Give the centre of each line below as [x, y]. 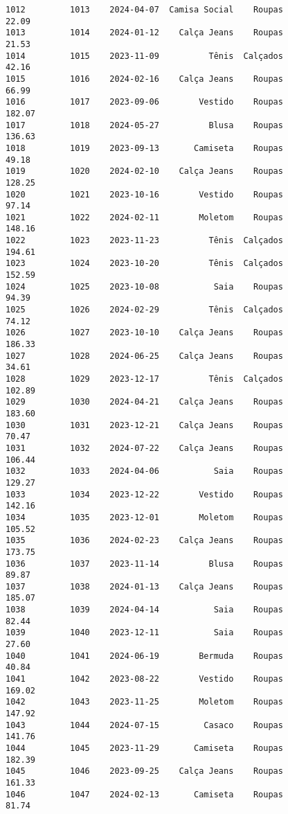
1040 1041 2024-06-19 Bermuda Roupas [144, 656]
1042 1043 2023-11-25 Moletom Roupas [144, 702]
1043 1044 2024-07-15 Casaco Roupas [144, 725]
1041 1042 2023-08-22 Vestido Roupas [144, 679]
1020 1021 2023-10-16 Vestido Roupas [144, 194]
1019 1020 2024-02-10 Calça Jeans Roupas [144, 171]
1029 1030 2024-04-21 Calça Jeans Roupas [144, 402]
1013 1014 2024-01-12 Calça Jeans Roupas [144, 33]
